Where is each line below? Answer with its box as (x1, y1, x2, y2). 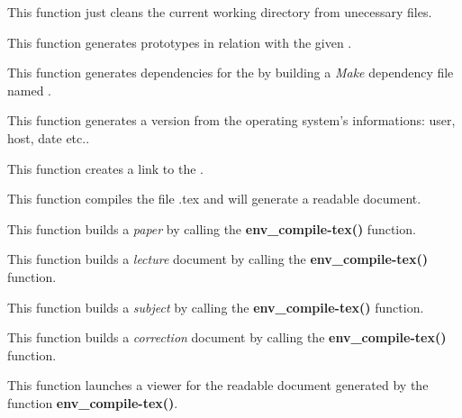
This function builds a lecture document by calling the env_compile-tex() (7, 250, 428, 268)
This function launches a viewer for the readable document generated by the (7, 376, 429, 395)
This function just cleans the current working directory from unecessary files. (7, 3, 432, 21)
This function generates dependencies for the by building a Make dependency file (7, 63, 454, 82)
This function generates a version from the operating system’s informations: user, (7, 111, 456, 130)
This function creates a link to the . (7, 159, 204, 177)
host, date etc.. (7, 128, 90, 147)
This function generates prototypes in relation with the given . (7, 32, 352, 51)
